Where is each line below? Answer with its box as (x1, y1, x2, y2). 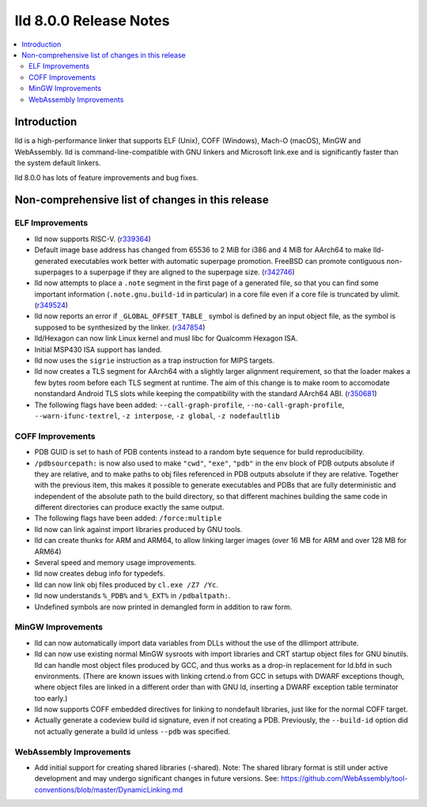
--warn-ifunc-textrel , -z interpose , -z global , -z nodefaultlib (34, 411, 280, 420)
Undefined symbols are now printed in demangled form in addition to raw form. (34, 601, 293, 612)
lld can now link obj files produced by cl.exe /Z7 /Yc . (34, 579, 219, 589)
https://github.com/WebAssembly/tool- (281, 774, 408, 783)
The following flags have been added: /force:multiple (34, 514, 222, 523)
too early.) (34, 693, 68, 703)
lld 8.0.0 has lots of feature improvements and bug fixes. (14, 172, 198, 182)
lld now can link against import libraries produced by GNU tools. (34, 524, 243, 534)
